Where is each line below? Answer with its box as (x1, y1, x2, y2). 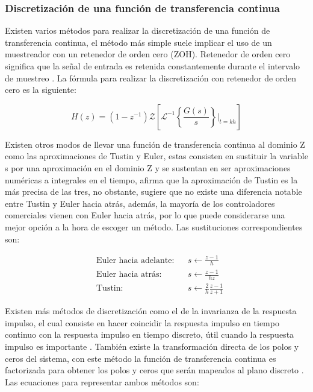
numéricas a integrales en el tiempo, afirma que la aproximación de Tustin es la (5, 173, 298, 186)
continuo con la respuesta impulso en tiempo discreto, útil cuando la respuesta (5, 328, 294, 341)
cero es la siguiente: (5, 83, 76, 96)
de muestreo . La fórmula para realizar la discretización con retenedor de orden (5, 71, 297, 84)
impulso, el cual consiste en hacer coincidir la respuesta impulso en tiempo (5, 316, 279, 329)
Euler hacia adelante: (96, 256, 175, 265)
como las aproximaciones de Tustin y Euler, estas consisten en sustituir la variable (5, 150, 308, 162)
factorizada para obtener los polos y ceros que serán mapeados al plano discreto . (5, 364, 304, 376)
